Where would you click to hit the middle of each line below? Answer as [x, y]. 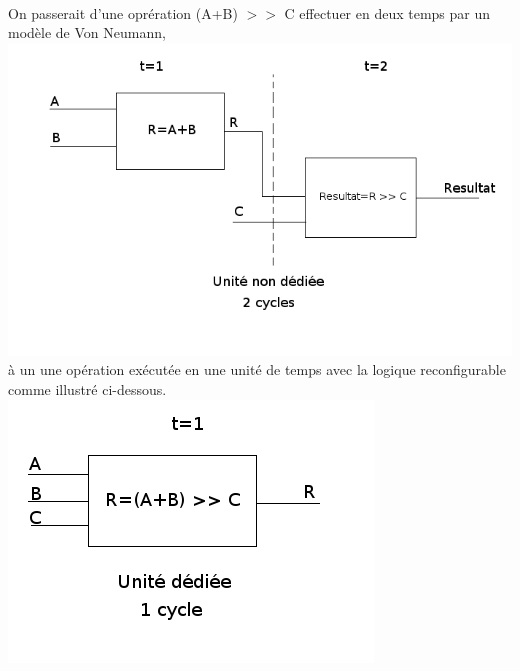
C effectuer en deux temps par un [387, 12]
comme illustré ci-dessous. [87, 389]
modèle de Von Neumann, [87, 32]
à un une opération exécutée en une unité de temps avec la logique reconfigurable [257, 369]
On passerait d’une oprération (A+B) [123, 12]
